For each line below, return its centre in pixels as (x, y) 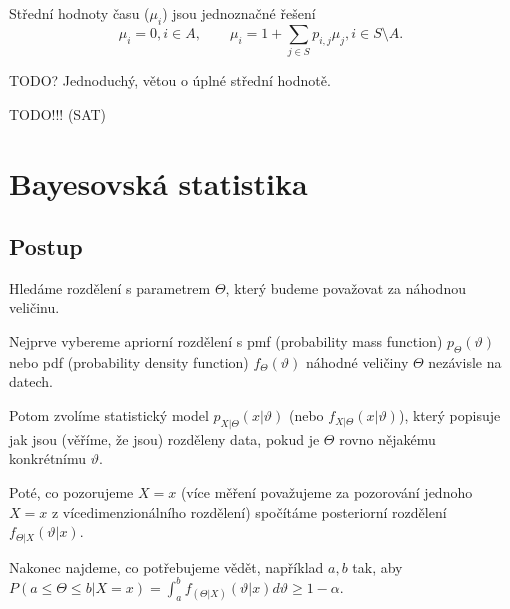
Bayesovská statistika (158, 182)
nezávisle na (465, 361)
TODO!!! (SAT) (58, 113)
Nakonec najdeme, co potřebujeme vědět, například (166, 566)
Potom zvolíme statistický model (109, 415)
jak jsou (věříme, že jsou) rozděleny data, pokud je (164, 438)
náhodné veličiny (357, 361)
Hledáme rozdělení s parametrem (110, 287)
